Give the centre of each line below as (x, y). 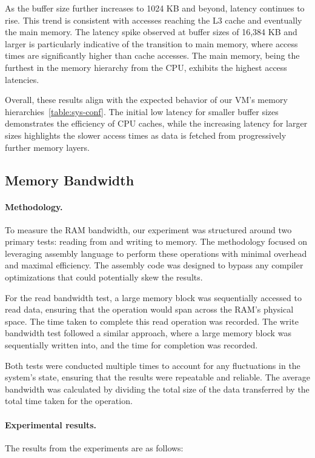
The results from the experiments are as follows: (94, 447)
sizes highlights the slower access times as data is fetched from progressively (146, 135)
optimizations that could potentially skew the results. (104, 277)
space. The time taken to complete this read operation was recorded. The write (152, 321)
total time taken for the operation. (69, 401)
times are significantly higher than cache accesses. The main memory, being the (152, 55)
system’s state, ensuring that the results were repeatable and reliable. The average (157, 377)
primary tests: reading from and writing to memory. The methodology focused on (156, 241)
